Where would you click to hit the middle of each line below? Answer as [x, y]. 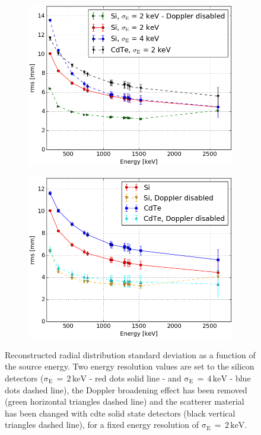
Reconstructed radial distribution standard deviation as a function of [130, 354]
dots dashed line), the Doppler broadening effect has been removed [126, 389]
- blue [240, 378]
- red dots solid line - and [135, 378]
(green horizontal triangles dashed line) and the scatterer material [125, 401]
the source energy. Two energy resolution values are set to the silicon [130, 366]
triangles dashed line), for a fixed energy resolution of [102, 425]
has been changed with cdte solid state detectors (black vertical [120, 413]
